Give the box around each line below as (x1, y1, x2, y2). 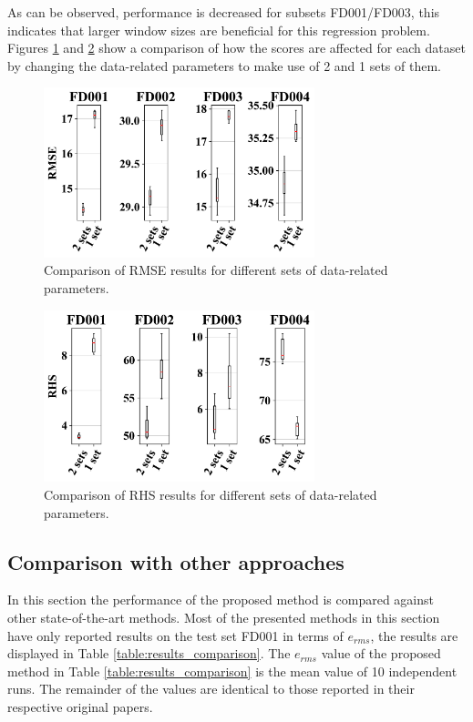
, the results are (370, 625, 458, 645)
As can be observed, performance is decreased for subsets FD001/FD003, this (7, 3, 440, 21)
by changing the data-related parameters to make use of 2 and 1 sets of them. (7, 56, 441, 75)
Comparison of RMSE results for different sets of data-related (44, 260, 388, 280)
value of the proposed (321, 644, 441, 663)
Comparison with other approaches (7, 547, 344, 575)
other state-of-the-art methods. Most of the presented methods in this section (7, 607, 440, 626)
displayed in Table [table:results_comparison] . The (7, 644, 291, 663)
